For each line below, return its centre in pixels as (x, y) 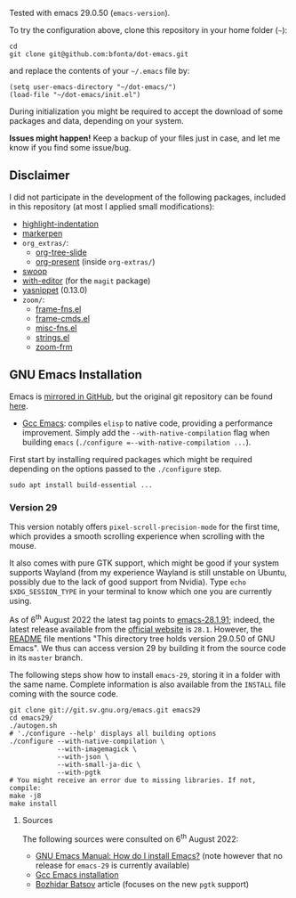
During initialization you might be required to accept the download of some (146, 111)
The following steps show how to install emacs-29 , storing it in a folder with (145, 674)
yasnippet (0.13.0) (55, 290)
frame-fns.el (58, 309)
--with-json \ (83, 756)
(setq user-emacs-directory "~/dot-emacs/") (93, 87)
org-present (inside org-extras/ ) (95, 261)
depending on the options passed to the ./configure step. (116, 469)
